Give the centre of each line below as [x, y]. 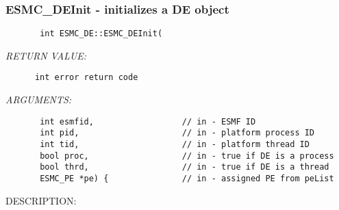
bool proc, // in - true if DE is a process [187, 156]
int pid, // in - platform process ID [177, 133]
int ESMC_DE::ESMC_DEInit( [101, 34]
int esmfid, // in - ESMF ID [148, 121]
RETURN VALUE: [46, 55]
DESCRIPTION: [41, 200]
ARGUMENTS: [39, 100]
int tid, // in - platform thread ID [175, 145]
